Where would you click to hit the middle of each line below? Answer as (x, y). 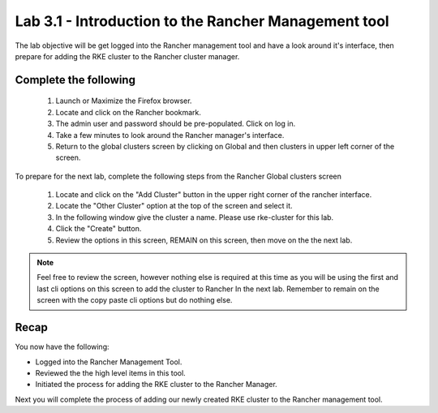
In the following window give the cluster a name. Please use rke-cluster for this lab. (195, 217)
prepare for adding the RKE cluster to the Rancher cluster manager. (127, 56)
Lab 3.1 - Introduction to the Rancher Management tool (202, 21)
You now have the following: (62, 347)
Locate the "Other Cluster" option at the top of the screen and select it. (174, 206)
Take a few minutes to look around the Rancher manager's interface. (170, 135)
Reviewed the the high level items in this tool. (110, 372)
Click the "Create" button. (99, 229)
